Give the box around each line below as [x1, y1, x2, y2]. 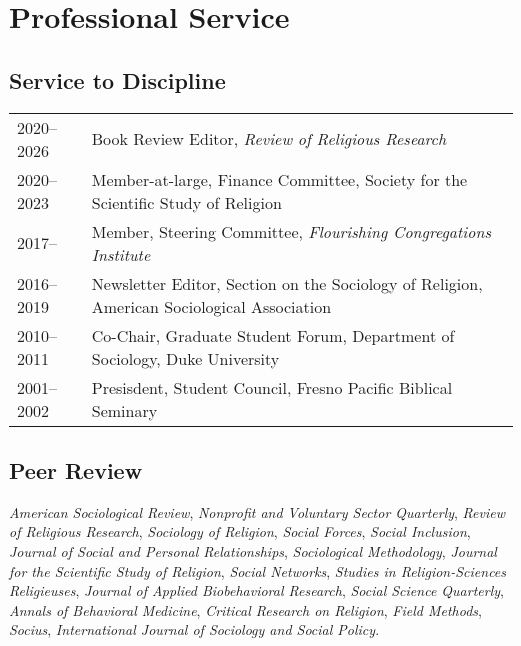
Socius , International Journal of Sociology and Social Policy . [9, 619, 380, 640]
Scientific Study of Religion [91, 190, 282, 214]
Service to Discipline [9, 64, 226, 95]
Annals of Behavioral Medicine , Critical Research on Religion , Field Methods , [9, 599, 482, 620]
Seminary [91, 398, 158, 422]
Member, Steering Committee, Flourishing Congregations [91, 219, 491, 243]
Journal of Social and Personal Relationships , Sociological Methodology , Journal [9, 540, 497, 561]
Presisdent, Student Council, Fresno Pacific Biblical [91, 375, 453, 399]
